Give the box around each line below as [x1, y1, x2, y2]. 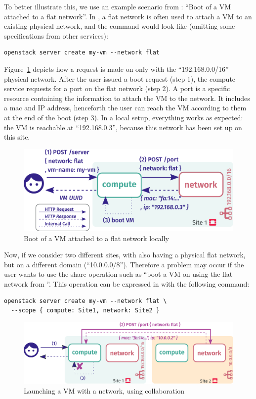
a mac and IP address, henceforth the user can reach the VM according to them [4, 102, 247, 113]
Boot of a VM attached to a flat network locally [24, 233, 169, 243]
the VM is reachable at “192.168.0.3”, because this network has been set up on [4, 122, 242, 132]
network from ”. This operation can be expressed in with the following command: [4, 278, 250, 289]
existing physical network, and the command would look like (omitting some [4, 21, 235, 31]
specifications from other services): [4, 30, 108, 41]
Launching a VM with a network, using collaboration [24, 385, 185, 396]
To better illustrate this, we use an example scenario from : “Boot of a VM [4, 1, 231, 11]
